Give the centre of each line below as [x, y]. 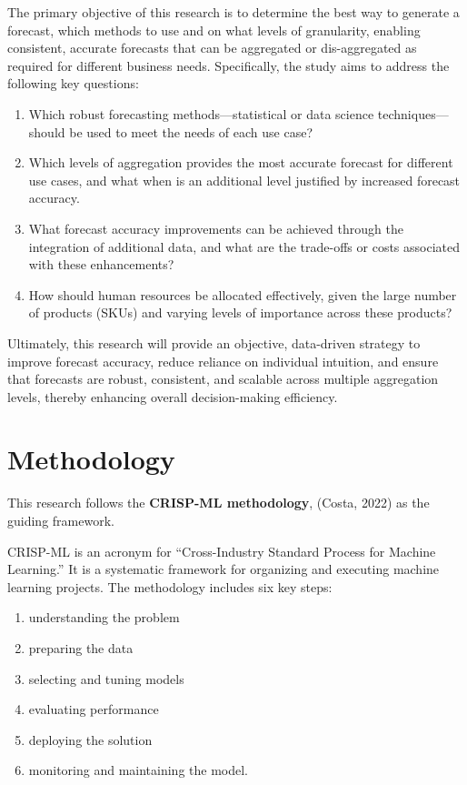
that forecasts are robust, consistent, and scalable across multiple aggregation [223, 379]
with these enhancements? [101, 264]
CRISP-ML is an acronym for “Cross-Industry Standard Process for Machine [222, 551]
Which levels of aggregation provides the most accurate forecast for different [241, 162]
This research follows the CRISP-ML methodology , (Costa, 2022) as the [219, 503]
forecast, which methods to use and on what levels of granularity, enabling [214, 30]
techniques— [413, 113]
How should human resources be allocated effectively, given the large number [243, 294]
